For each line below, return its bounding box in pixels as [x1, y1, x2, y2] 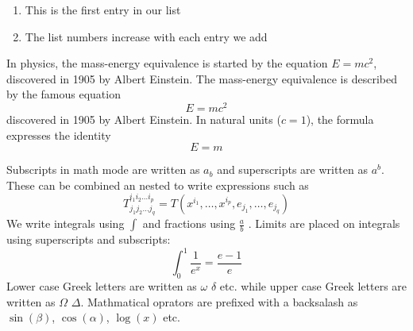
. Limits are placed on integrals [248, 215, 400, 232]
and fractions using [142, 215, 236, 232]
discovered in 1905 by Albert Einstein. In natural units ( [6, 111, 281, 128]
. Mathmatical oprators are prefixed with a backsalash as [80, 293, 358, 310]
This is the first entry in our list [25, 2, 181, 17]
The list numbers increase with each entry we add [25, 28, 268, 44]
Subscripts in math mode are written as [6, 161, 200, 178]
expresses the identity [6, 126, 111, 143]
